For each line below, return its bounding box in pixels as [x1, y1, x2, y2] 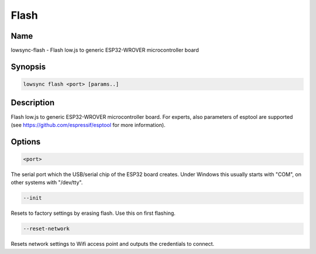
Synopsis [11, 61, 46, 71]
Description [11, 98, 55, 108]
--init [23, 195, 42, 201]
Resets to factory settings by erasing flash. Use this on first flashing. [11, 210, 176, 217]
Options [11, 136, 41, 146]
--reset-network [23, 225, 70, 232]
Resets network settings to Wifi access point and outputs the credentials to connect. [11, 241, 215, 248]
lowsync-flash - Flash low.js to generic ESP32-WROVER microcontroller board [11, 47, 199, 54]
